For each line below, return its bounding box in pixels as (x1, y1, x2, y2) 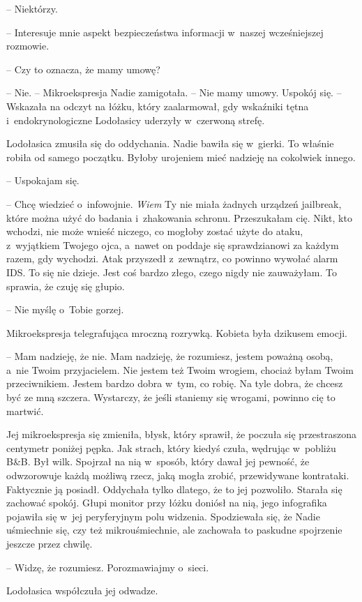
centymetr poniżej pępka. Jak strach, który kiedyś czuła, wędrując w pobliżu (6, 440, 336, 455)
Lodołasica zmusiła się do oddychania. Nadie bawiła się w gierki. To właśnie (6, 136, 334, 151)
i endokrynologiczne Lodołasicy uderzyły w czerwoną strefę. (6, 112, 265, 127)
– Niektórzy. (6, 1, 58, 15)
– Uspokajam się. (6, 173, 80, 188)
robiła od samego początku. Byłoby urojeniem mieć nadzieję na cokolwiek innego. (6, 149, 356, 164)
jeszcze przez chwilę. (6, 536, 93, 550)
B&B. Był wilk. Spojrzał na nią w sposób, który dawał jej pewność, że (6, 454, 310, 469)
